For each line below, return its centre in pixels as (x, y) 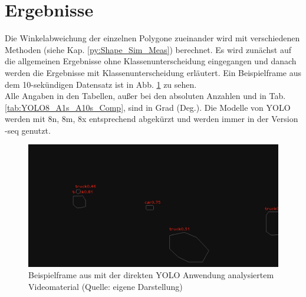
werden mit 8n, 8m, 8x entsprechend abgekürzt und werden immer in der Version (152, 119)
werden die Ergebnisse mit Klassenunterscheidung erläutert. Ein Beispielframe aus (153, 72)
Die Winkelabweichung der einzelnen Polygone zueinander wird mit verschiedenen (152, 38)
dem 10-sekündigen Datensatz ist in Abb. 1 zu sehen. (101, 84)
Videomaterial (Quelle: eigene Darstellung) (106, 286)
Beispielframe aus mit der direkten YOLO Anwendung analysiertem (151, 275)
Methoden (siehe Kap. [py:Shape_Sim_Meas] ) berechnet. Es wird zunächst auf (148, 49)
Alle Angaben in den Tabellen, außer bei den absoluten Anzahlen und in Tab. (145, 96)
